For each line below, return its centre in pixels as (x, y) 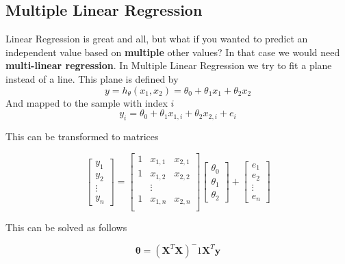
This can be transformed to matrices (82, 136)
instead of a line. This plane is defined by (92, 78)
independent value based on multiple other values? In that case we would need (173, 52)
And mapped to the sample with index (87, 102)
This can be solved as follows (66, 227)
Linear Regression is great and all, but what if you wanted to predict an (157, 39)
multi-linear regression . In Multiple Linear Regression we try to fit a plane (169, 65)
